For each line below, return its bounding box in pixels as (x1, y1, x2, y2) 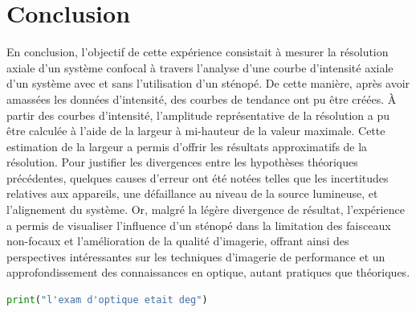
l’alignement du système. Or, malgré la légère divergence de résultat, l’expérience (6, 201, 405, 218)
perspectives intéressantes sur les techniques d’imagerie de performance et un (6, 248, 385, 265)
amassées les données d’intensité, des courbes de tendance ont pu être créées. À (6, 90, 397, 107)
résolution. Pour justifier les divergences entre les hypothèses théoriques (6, 154, 358, 170)
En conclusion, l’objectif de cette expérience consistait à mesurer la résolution (6, 43, 389, 60)
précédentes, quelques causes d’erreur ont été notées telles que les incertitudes (6, 169, 389, 186)
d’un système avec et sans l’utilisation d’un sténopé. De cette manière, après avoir (6, 75, 410, 92)
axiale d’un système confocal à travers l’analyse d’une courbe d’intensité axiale (6, 59, 394, 76)
